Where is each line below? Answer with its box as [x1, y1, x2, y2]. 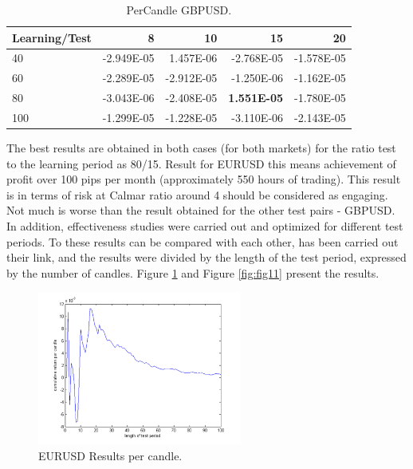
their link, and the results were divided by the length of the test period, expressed [6, 249, 407, 266]
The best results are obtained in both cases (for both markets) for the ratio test [6, 140, 396, 156]
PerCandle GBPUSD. [126, 2, 232, 18]
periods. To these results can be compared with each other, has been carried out [6, 233, 399, 250]
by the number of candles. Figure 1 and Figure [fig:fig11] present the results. [6, 264, 380, 281]
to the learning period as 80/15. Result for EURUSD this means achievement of [6, 155, 396, 171]
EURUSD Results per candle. [38, 447, 183, 463]
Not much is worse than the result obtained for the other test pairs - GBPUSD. [6, 202, 395, 219]
